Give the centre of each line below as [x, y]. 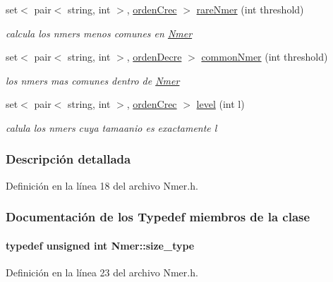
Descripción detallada [68, 159]
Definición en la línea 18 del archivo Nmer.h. [102, 185]
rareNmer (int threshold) [250, 9]
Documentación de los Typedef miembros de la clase [158, 217]
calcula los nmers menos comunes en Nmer [99, 33]
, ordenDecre [154, 57]
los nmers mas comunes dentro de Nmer [93, 80]
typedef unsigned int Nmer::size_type [100, 245]
